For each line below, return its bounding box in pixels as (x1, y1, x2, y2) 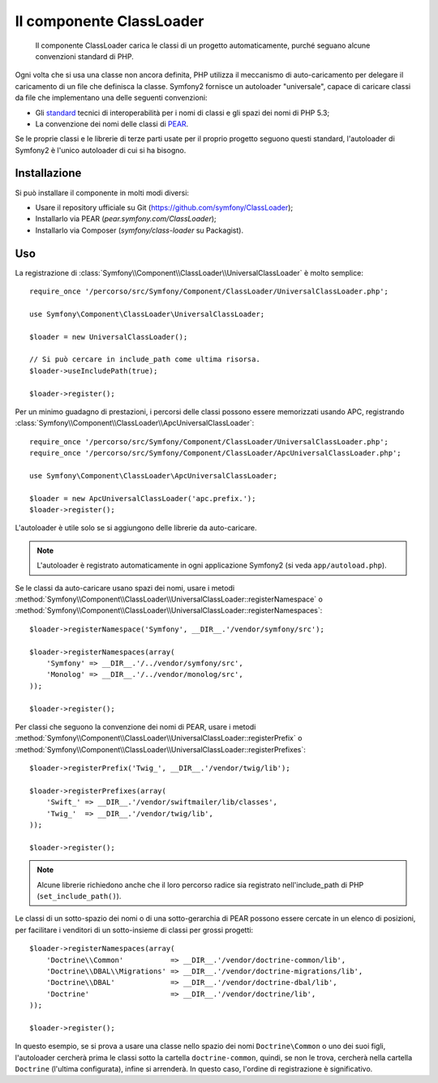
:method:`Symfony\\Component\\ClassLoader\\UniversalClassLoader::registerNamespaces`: (15, 606, 323, 615)
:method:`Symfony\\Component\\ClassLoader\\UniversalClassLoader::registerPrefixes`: (15, 744, 306, 754)
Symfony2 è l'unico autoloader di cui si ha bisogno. (15, 145, 187, 155)
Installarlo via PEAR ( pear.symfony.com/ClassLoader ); (35, 214, 217, 224)
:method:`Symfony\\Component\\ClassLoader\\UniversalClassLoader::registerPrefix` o (15, 734, 303, 743)
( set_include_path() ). (36, 892, 122, 901)
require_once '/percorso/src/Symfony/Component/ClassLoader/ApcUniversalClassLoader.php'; (29, 448, 401, 458)
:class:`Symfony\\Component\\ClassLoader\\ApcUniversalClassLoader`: (15, 418, 255, 428)
